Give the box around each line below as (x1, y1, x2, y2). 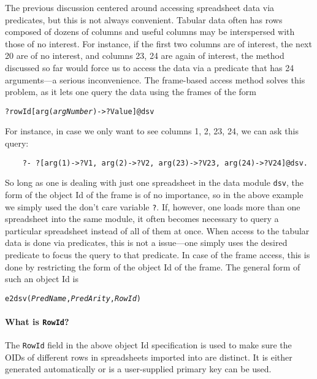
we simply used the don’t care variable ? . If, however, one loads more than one (5, 200, 300, 213)
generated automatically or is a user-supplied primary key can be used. (5, 362, 272, 375)
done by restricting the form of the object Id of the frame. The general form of (5, 260, 300, 273)
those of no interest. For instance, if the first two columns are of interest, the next (5, 37, 312, 50)
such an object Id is (5, 272, 78, 285)
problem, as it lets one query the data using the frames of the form (5, 85, 256, 98)
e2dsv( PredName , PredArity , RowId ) (5, 294, 141, 303)
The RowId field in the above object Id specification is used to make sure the (5, 339, 292, 351)
